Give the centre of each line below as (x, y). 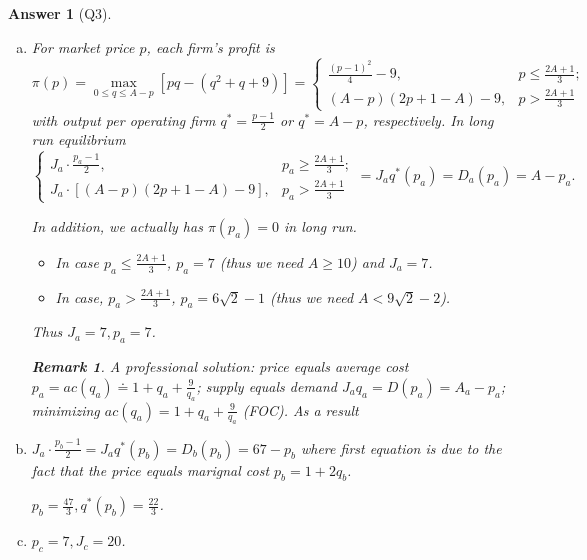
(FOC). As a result (300, 409)
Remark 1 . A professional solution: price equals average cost (220, 366)
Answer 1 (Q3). (60, 13)
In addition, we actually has (117, 225)
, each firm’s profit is (210, 46)
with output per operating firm (123, 119)
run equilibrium (78, 139)
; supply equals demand (267, 385)
